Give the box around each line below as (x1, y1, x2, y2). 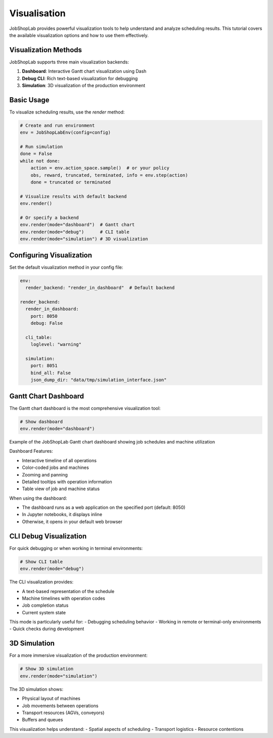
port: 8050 (30, 313, 58, 319)
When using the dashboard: (9, 495, 67, 501)
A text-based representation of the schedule (22, 588, 115, 594)
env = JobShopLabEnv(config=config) (20, 130, 111, 135)
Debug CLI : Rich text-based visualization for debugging (22, 75, 138, 81)
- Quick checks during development (9, 626, 84, 632)
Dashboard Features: (9, 448, 53, 454)
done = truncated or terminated (30, 179, 111, 185)
